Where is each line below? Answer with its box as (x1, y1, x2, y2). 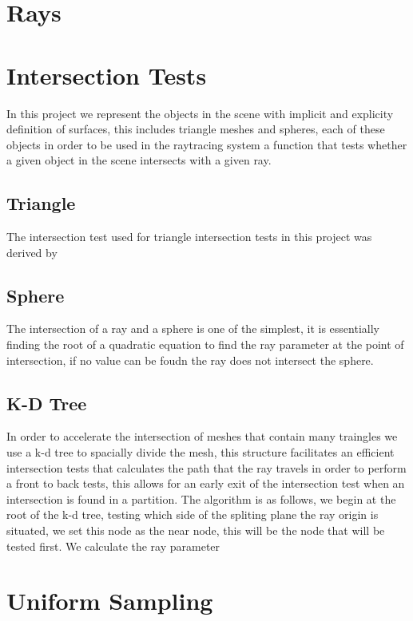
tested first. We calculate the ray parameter (6, 537, 220, 554)
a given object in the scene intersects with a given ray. (6, 152, 272, 168)
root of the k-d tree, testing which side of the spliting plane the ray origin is (6, 506, 379, 523)
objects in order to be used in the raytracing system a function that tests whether (6, 136, 407, 152)
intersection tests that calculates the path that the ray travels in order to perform (6, 459, 407, 476)
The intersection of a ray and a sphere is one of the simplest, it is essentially (6, 320, 379, 337)
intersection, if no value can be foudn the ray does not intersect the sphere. (6, 351, 374, 368)
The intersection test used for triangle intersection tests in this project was (6, 228, 372, 245)
